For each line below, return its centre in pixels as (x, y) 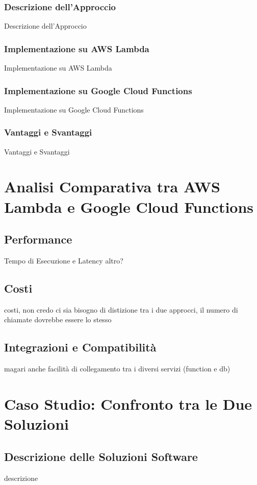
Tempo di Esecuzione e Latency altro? (64, 261)
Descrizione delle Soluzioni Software (101, 456)
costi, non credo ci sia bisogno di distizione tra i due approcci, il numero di (121, 309)
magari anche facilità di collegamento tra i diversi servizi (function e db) (117, 369)
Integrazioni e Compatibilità (80, 347)
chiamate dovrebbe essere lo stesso (58, 319)
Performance (38, 239)
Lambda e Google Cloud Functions (129, 206)
